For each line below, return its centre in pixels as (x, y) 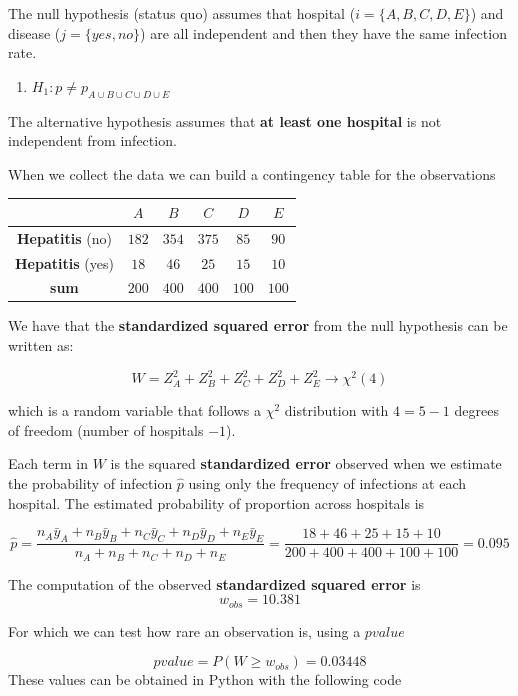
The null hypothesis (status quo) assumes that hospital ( (182, 13)
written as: (41, 345)
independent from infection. (92, 140)
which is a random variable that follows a (135, 410)
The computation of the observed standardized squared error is (214, 583)
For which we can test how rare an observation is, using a (184, 630)
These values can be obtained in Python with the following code (205, 679)
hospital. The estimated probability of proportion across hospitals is (216, 502)
